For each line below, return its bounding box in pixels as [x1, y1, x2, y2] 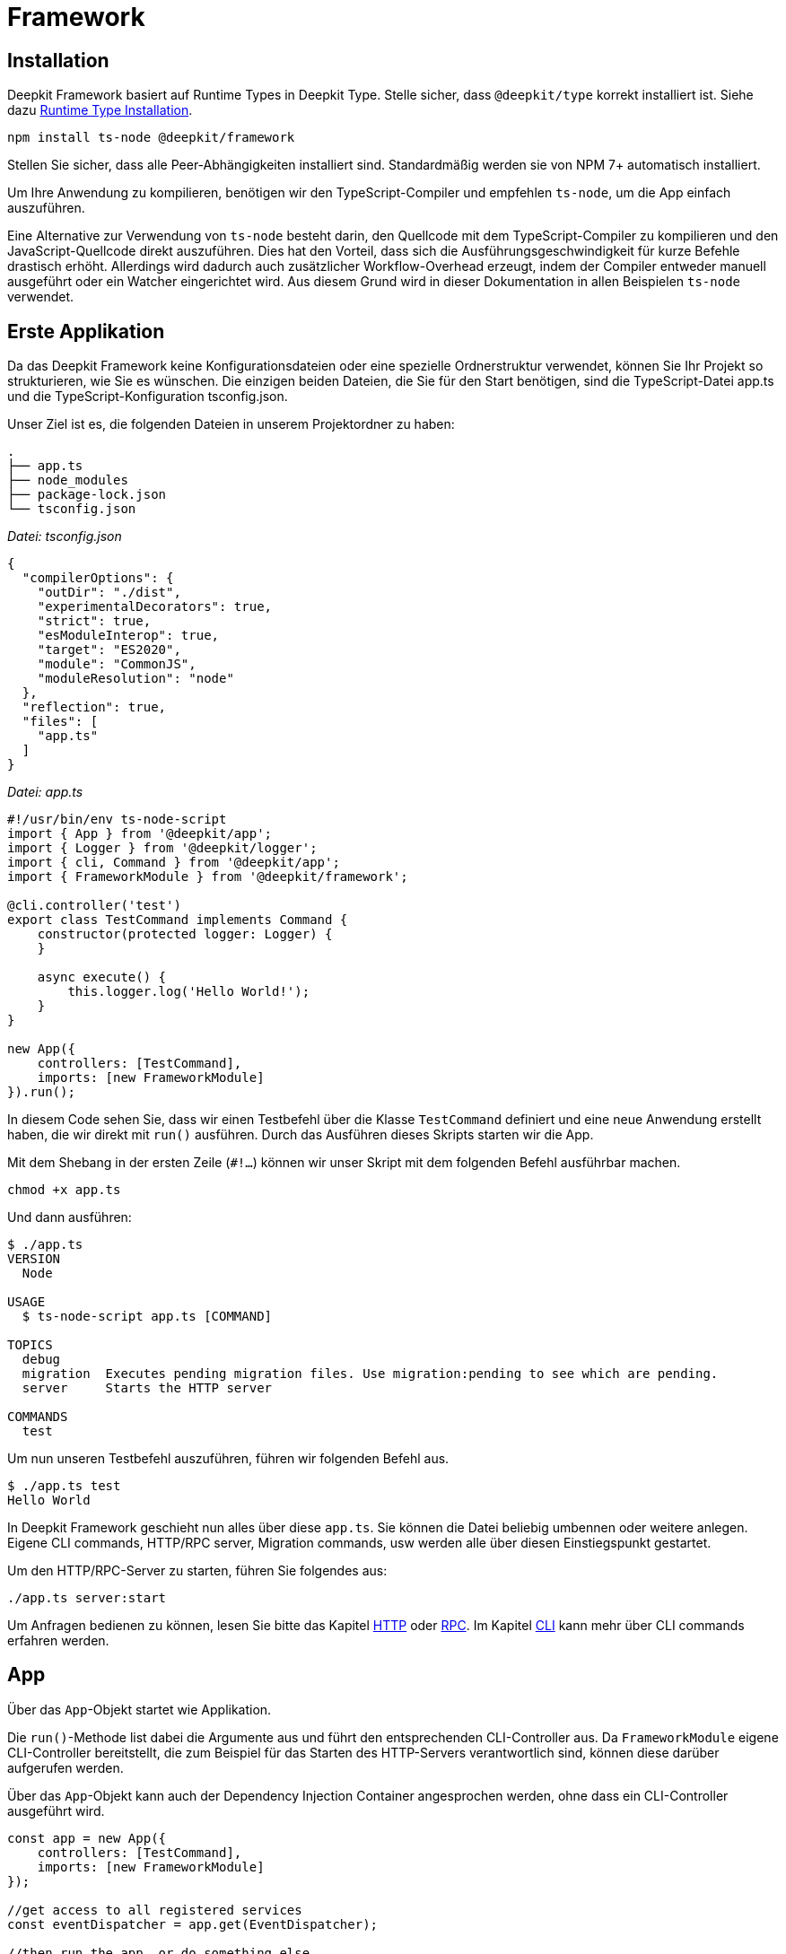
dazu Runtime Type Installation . [7, 102, 193, 118]
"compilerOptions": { [22, 571, 174, 586]
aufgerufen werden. [7, 1759, 124, 1775]
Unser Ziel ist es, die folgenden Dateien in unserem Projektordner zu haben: [7, 416, 455, 432]
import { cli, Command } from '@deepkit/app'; [7, 855, 340, 870]
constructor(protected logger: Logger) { [37, 927, 333, 942]
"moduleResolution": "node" [37, 671, 234, 686]
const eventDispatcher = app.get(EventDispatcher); [7, 1916, 379, 1932]
